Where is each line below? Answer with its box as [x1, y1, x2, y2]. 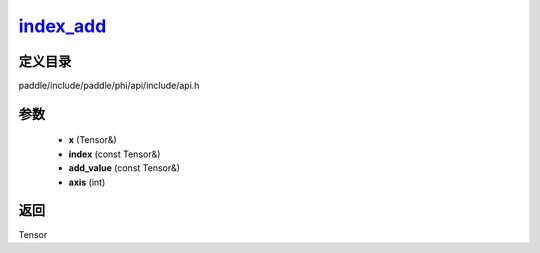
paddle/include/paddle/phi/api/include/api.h [18, 80, 200, 92]
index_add [18, 15, 107, 37]
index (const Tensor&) [68, 148, 161, 160]
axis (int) [68, 176, 106, 188]
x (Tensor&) [68, 134, 117, 146]
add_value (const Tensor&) [68, 162, 180, 174]
